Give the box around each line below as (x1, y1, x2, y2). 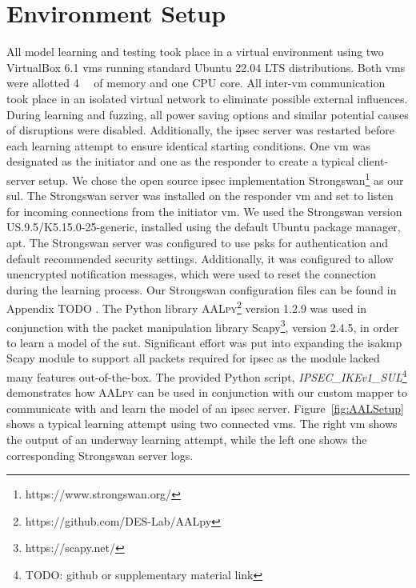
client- (358, 153, 389, 170)
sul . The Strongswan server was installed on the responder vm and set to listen (6, 187, 394, 204)
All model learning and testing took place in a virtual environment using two (6, 43, 384, 60)
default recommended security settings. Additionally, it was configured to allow (6, 250, 394, 266)
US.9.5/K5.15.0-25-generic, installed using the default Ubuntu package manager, (6, 218, 401, 235)
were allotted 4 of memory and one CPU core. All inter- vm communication (6, 74, 386, 91)
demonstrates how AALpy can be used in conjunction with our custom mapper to (6, 384, 408, 401)
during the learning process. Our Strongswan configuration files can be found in (6, 281, 397, 298)
